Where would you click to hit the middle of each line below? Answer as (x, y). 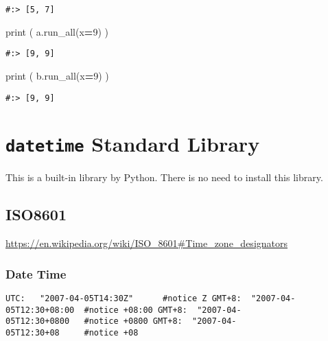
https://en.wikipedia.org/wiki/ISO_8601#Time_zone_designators (147, 243)
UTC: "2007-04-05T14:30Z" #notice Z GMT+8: (124, 299)
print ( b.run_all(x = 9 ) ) (57, 75)
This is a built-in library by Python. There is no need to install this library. (164, 177)
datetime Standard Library (133, 144)
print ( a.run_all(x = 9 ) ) (57, 31)
